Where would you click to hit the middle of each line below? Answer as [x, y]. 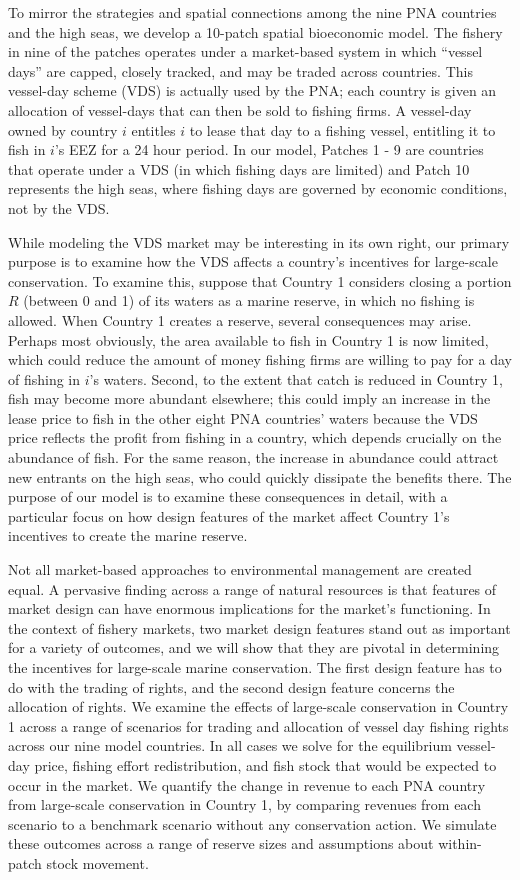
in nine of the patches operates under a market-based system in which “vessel [245, 51]
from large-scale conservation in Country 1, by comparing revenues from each [244, 804]
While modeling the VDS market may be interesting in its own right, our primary [259, 241]
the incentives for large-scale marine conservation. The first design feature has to [255, 667]
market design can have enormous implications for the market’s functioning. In [249, 608]
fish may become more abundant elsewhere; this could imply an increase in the [249, 398]
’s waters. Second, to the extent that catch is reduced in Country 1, [296, 378]
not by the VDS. [59, 207]
